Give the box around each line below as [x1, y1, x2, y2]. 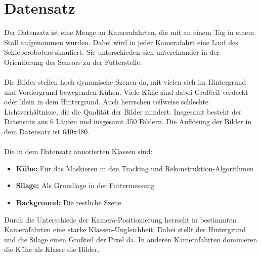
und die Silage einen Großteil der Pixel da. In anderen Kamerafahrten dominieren [4, 234, 257, 244]
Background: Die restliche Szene [16, 197, 121, 208]
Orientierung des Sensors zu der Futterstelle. [4, 56, 142, 67]
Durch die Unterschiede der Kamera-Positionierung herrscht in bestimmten [4, 214, 237, 225]
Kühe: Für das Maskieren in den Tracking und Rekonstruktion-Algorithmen [16, 163, 254, 173]
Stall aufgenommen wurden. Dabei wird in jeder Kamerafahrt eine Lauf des [4, 36, 238, 47]
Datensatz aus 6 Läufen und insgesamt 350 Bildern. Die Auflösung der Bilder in [4, 116, 252, 127]
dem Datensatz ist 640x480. [4, 126, 90, 137]
